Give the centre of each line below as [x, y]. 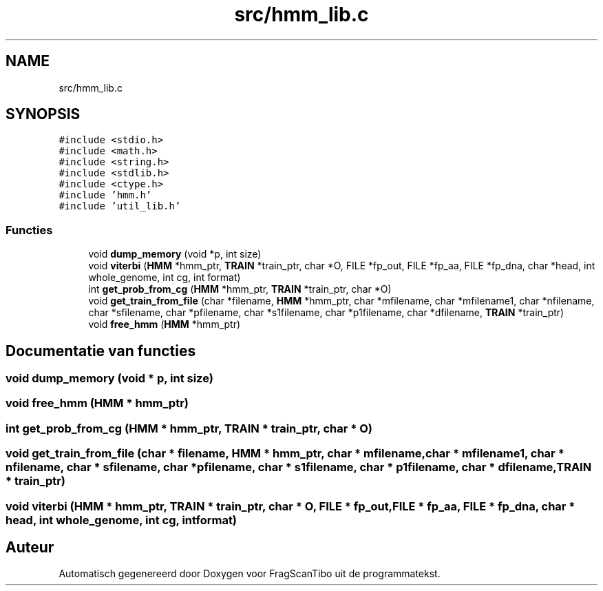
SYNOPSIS [43, 114]
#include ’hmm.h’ [105, 195]
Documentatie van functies [101, 351]
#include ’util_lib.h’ [120, 206]
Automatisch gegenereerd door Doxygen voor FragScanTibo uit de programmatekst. [250, 574]
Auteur [30, 547]
